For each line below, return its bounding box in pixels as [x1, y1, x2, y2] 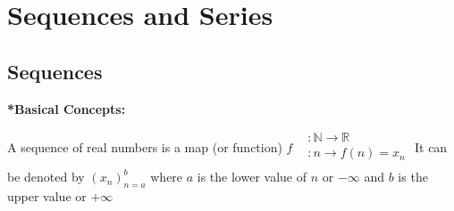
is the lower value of [197, 167, 307, 186]
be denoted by [7, 167, 85, 186]
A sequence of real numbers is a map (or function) [7, 138, 282, 157]
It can [414, 138, 448, 157]
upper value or [7, 187, 87, 206]
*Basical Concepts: [7, 99, 126, 118]
